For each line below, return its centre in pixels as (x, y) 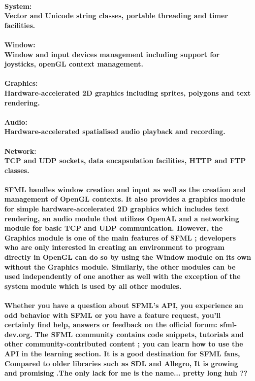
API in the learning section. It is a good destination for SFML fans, (122, 353)
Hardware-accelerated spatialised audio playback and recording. (115, 131)
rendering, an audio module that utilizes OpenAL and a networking (122, 218)
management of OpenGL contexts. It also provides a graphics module (125, 199)
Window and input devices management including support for (112, 54)
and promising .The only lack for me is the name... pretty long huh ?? (126, 373)
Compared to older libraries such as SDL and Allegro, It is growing (121, 363)
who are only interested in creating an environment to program (115, 247)
